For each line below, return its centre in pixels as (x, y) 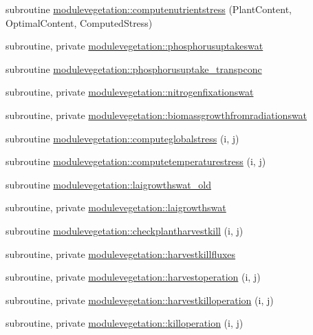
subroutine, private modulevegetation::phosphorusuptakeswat (134, 46)
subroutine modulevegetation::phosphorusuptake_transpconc (134, 68)
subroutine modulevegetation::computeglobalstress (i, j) (122, 138)
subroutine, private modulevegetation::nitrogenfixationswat (130, 92)
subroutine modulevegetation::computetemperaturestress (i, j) (136, 161)
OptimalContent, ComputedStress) (79, 22)
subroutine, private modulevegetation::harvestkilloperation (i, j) (140, 300)
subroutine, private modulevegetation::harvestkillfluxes (121, 253)
